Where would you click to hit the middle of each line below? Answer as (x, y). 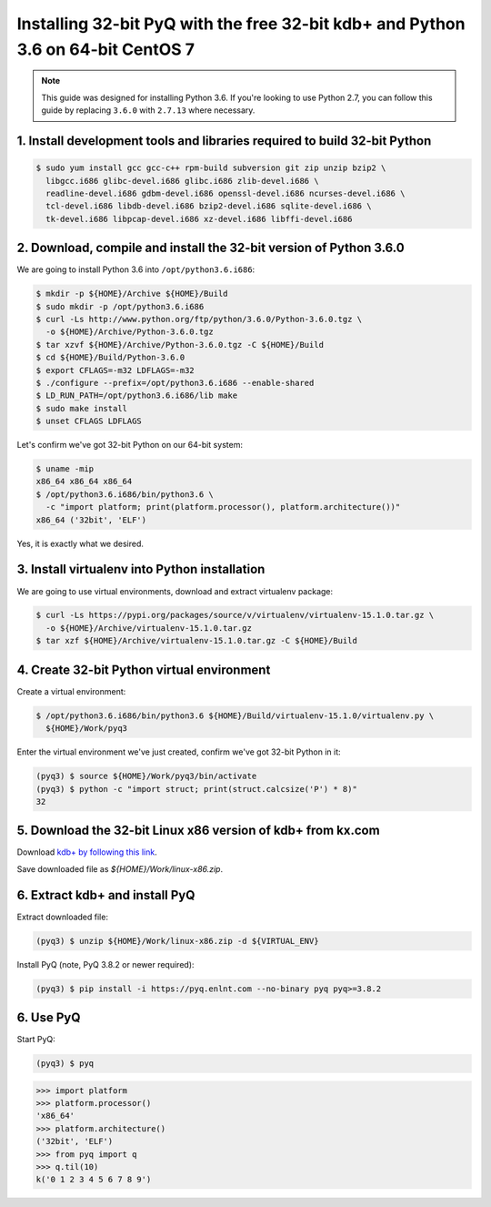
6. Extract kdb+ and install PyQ (106, 895)
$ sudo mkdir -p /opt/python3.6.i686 (120, 306)
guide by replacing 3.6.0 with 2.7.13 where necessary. (148, 110)
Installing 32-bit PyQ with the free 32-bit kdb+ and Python (241, 24)
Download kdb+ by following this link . (87, 852)
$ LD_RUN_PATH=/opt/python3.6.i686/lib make (137, 396)
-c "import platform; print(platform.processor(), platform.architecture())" (223, 507)
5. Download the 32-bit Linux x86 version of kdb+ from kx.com (199, 831)
